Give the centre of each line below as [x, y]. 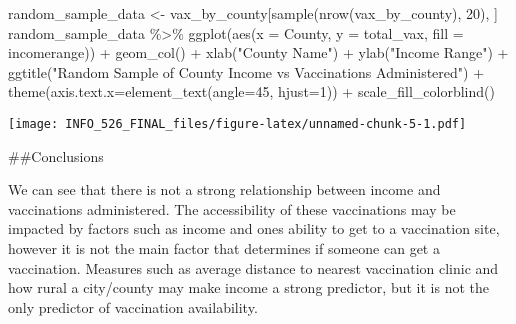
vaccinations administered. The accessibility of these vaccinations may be [232, 208]
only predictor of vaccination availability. [133, 306]
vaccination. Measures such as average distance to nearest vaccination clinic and [253, 267]
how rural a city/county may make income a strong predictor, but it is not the [248, 287]
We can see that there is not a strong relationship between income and [224, 189]
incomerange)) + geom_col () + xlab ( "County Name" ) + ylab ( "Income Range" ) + [258, 52]
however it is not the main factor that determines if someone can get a [224, 248]
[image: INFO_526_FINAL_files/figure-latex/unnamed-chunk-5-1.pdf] [237, 123]
